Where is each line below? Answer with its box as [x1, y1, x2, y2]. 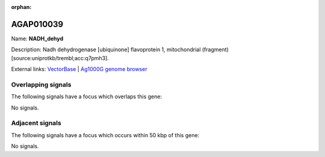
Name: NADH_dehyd [11, 35, 64, 42]
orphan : [11, 4, 32, 10]
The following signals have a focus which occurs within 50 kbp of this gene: [11, 131, 200, 138]
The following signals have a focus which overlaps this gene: [11, 93, 162, 100]
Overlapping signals [11, 80, 72, 88]
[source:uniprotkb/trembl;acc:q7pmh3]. [11, 54, 110, 61]
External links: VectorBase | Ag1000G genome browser [11, 66, 147, 73]
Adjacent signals [11, 119, 61, 128]
